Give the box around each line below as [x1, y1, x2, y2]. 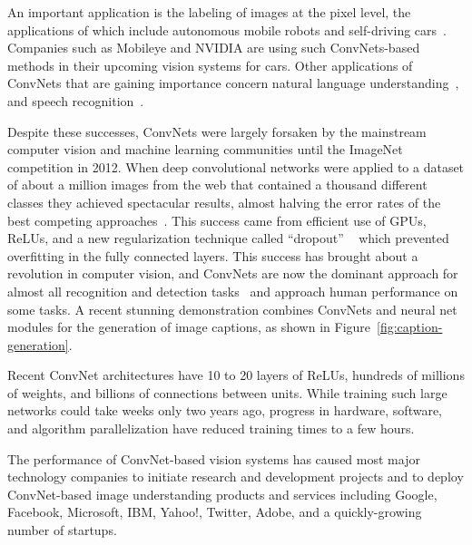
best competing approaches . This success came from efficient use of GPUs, [7, 210, 427, 229]
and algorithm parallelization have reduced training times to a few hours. [7, 419, 415, 438]
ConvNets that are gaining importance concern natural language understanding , [7, 73, 459, 92]
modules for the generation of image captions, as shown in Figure [7, 317, 371, 336]
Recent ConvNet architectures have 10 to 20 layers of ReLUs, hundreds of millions [7, 365, 465, 384]
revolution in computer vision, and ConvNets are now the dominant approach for [7, 264, 458, 283]
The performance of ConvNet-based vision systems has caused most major [7, 449, 420, 468]
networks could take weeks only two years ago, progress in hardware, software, [7, 401, 443, 420]
